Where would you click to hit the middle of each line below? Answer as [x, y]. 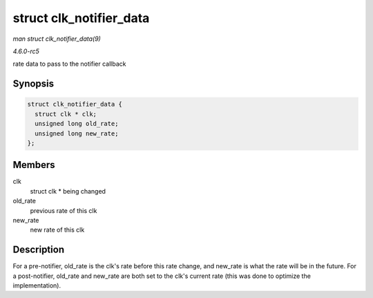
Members [34, 165]
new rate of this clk [57, 230]
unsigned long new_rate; [77, 133]
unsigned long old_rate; [77, 124]
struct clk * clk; [66, 114]
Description [39, 250]
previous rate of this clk [64, 210]
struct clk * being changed [68, 191]
